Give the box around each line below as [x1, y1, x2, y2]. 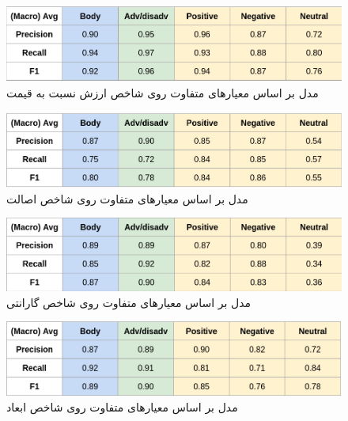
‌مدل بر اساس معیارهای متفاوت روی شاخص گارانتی [6, 294, 252, 310]
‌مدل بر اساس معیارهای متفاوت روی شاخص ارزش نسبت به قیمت [6, 84, 319, 101]
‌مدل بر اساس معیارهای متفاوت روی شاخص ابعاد [6, 399, 238, 415]
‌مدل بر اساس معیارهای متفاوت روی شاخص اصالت [6, 190, 248, 207]
